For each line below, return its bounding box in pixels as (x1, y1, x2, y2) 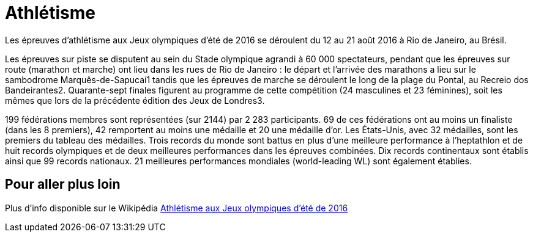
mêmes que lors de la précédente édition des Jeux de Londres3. (5, 95, 265, 106)
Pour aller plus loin (5, 177, 121, 192)
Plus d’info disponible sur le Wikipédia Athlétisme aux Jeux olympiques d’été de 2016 (5, 202, 348, 213)
